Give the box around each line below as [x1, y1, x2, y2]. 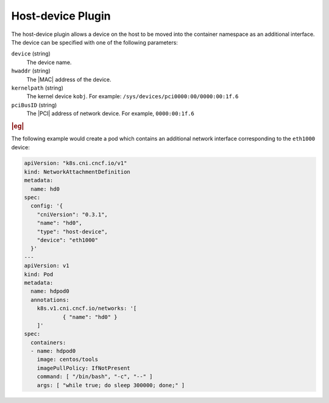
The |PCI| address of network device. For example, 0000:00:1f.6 [26, 110, 194, 117]
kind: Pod [24, 271, 54, 277]
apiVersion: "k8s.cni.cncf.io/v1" [24, 160, 127, 167]
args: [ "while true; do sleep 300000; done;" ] [37, 382, 185, 388]
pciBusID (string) [11, 101, 57, 109]
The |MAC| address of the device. [26, 76, 112, 83]
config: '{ [30, 202, 63, 210]
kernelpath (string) [11, 84, 64, 91]
